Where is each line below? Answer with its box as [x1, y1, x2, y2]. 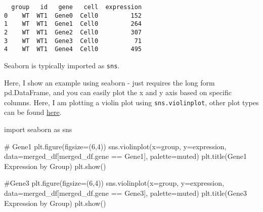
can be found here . [4, 107, 62, 117]
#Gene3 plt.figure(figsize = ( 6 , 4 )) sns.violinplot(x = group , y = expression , [4, 178, 224, 188]
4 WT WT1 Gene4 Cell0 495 [4, 46, 142, 53]
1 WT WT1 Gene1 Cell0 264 [4, 20, 142, 28]
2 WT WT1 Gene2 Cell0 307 [4, 28, 142, 36]
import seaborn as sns [4, 124, 72, 135]
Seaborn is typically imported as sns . [4, 60, 120, 70]
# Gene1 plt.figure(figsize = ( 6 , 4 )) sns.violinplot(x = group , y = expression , [4, 141, 227, 151]
